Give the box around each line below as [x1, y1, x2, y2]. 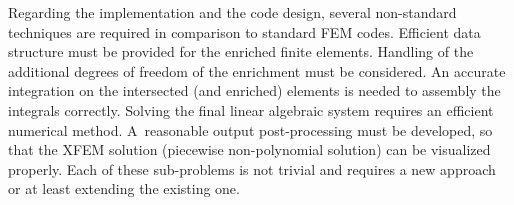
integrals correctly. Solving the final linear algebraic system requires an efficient [8, 99, 494, 120]
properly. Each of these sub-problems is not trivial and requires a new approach [8, 158, 496, 179]
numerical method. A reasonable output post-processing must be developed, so [8, 119, 493, 140]
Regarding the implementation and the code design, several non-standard [8, 2, 457, 22]
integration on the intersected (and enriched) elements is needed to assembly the [8, 80, 501, 101]
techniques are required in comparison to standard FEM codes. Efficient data [8, 21, 481, 42]
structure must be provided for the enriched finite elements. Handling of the [8, 41, 474, 62]
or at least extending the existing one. [8, 178, 240, 199]
